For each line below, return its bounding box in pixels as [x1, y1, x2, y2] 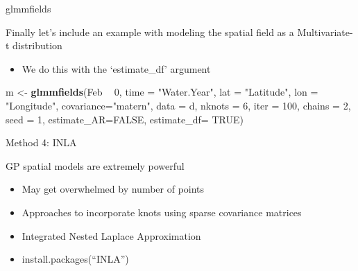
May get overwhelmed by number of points [22, 182, 205, 196]
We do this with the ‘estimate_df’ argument [22, 61, 211, 76]
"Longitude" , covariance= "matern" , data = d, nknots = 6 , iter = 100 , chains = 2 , [6, 98, 351, 112]
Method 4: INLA [6, 135, 77, 150]
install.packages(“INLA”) [22, 252, 129, 266]
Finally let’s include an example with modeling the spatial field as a [6, 24, 294, 39]
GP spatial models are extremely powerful [6, 158, 185, 173]
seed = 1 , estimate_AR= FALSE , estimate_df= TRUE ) [6, 112, 244, 126]
